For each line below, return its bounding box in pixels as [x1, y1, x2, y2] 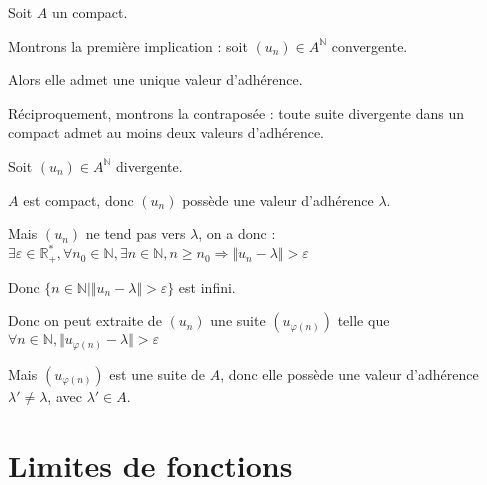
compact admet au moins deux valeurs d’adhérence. [8, 122, 324, 143]
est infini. [178, 276, 236, 297]
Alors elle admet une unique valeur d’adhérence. [8, 69, 303, 90]
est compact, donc [23, 189, 134, 210]
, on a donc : [198, 223, 276, 244]
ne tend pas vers [85, 223, 186, 244]
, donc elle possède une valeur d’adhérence [220, 363, 479, 384]
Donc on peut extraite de [8, 310, 162, 331]
